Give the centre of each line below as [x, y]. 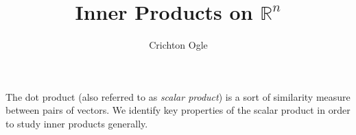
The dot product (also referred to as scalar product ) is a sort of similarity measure [178, 96]
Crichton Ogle [178, 45]
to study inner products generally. [77, 123]
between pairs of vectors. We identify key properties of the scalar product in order [178, 110]
